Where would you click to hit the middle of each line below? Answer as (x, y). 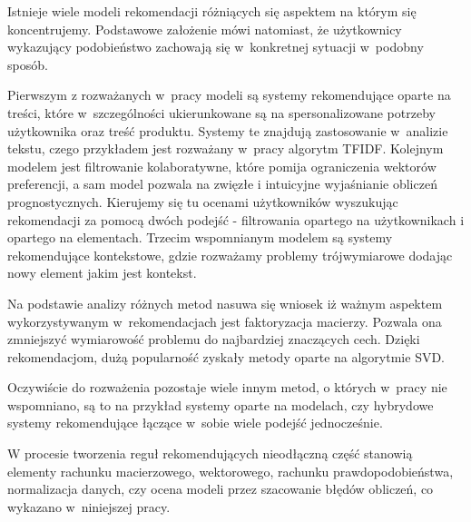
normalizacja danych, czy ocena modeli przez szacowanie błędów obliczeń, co (221, 489)
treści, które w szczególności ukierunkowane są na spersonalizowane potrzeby (221, 112)
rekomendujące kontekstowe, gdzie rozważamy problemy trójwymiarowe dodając (230, 255)
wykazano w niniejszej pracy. (89, 506)
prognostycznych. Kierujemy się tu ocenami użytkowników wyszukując (203, 201)
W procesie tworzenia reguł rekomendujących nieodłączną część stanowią (210, 453)
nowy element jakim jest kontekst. (102, 273)
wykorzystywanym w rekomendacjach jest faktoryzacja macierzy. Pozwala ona (225, 321)
